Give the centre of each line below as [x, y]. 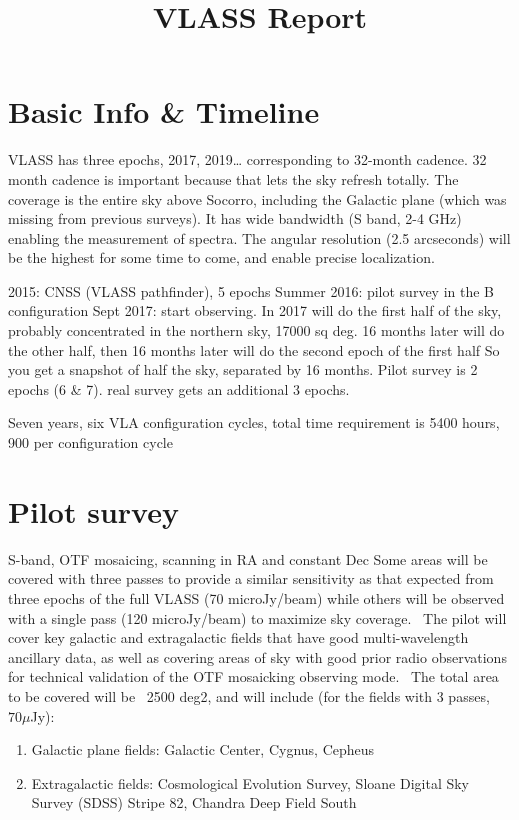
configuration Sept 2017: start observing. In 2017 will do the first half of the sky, [255, 310]
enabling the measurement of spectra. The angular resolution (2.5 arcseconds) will [259, 237]
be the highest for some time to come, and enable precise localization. [221, 257]
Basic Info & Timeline [164, 111]
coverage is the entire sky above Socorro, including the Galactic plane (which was [257, 198]
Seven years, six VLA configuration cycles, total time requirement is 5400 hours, [254, 422]
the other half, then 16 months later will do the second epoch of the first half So [254, 349]
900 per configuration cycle [90, 442]
